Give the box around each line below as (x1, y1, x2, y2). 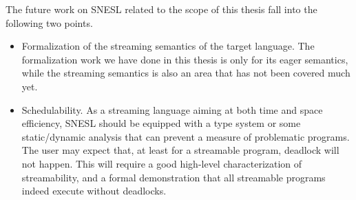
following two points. (6, 15, 93, 30)
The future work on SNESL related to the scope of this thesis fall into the (6, 2, 317, 16)
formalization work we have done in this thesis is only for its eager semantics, (21, 52, 348, 66)
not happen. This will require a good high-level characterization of (21, 156, 302, 170)
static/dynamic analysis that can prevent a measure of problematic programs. (21, 129, 350, 143)
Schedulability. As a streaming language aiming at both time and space (21, 102, 323, 117)
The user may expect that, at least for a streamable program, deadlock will (21, 143, 339, 157)
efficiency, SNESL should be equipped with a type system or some (21, 116, 301, 130)
